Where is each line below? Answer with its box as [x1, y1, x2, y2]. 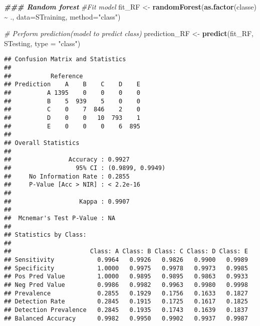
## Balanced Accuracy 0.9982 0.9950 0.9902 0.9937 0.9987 [4, 314, 248, 322]
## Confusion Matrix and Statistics [4, 56, 126, 63]
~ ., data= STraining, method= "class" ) [4, 11, 121, 22]
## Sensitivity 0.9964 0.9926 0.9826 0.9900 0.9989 [4, 256, 248, 264]
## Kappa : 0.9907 [4, 198, 130, 205]
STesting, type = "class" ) [4, 38, 81, 48]
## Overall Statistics [4, 139, 80, 146]
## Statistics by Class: [4, 231, 87, 239]
